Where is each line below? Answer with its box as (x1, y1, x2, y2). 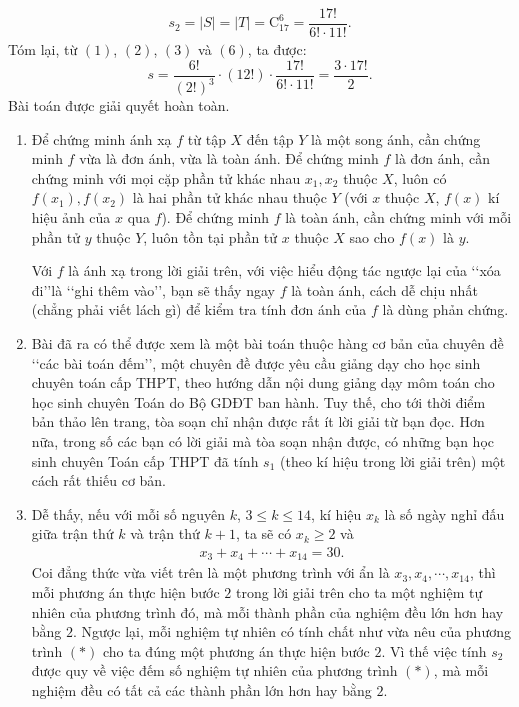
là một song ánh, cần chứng (311, 128, 481, 149)
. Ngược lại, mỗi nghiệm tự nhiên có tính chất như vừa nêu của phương (73, 621, 511, 642)
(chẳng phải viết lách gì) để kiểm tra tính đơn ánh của (31, 299, 367, 320)
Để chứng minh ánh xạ (31, 128, 172, 149)
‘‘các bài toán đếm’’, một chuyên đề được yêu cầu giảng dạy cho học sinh (31, 352, 481, 373)
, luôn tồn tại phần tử (143, 226, 278, 247)
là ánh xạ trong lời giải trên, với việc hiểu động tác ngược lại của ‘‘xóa (68, 260, 501, 281)
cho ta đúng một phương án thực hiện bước (102, 640, 370, 661)
